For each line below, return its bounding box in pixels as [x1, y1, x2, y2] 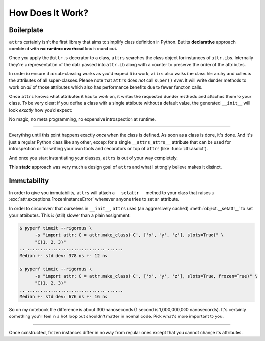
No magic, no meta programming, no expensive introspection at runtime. [9, 116, 156, 122]
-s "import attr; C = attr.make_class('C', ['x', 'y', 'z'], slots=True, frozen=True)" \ [35, 273, 258, 279]
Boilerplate [9, 26, 44, 34]
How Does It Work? [9, 7, 89, 18]
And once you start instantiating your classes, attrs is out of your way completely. [9, 155, 178, 161]
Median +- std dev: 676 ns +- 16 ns [19, 294, 108, 299]
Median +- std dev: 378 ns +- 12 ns [19, 253, 108, 258]
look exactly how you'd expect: [9, 107, 72, 113]
